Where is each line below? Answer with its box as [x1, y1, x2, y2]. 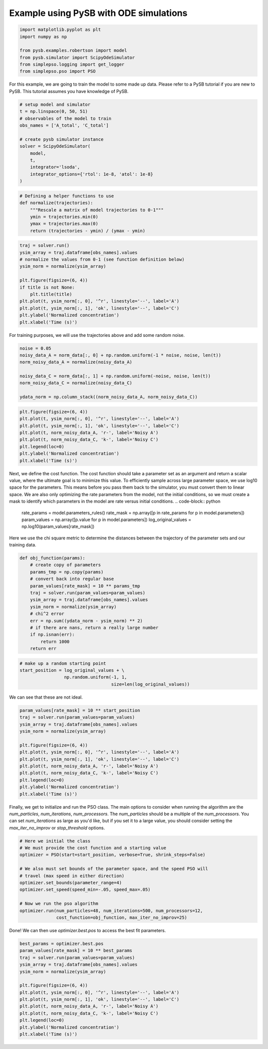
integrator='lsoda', [30, 164, 80, 170]
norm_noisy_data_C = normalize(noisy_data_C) [19, 380, 133, 386]
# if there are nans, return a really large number [30, 625, 159, 630]
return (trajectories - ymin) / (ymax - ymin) [30, 228, 146, 233]
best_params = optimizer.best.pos [19, 941, 104, 946]
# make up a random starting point [19, 660, 106, 666]
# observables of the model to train [19, 115, 112, 121]
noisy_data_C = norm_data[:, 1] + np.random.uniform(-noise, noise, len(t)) [19, 373, 211, 379]
